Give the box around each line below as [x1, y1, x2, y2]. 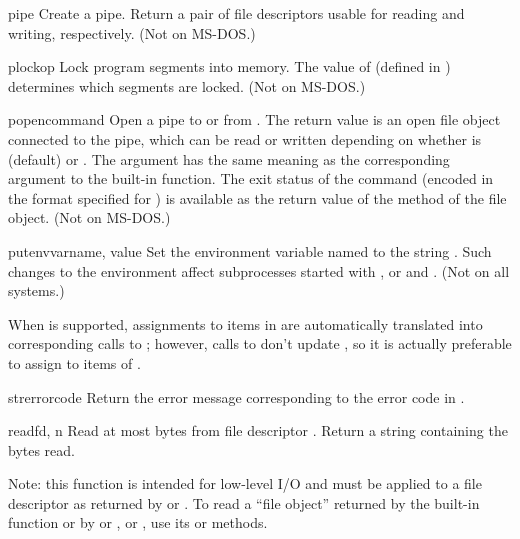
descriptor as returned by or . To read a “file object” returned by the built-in [8, 492, 480, 513]
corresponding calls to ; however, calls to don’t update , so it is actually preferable [8, 333, 512, 354]
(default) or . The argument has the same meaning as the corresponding [8, 148, 450, 169]
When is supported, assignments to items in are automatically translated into [8, 313, 483, 334]
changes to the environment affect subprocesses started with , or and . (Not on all [8, 260, 510, 281]
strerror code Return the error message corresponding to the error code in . [8, 386, 465, 407]
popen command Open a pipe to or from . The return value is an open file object [8, 109, 501, 130]
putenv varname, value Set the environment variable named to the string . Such [8, 240, 492, 261]
